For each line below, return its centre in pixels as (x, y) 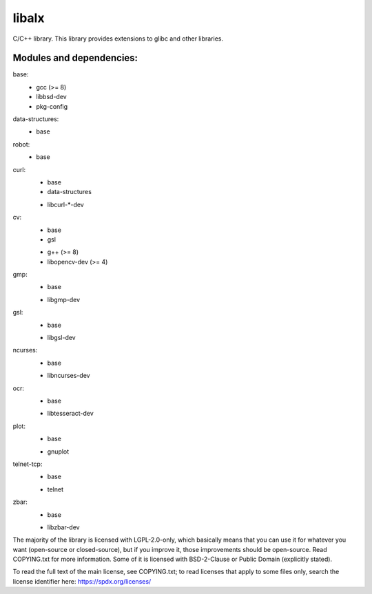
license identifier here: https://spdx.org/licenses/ (82, 581)
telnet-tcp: (28, 464)
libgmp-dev (64, 299)
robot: (21, 144)
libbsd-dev (51, 97)
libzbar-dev (63, 527)
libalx (29, 18)
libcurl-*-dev (65, 204)
